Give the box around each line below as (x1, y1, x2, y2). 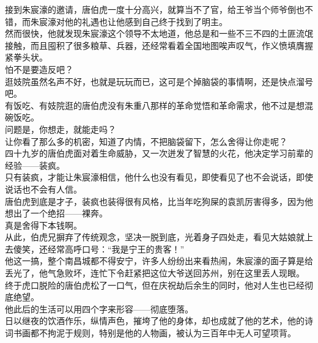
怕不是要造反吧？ (5, 62, 73, 75)
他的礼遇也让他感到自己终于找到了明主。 (64, 15, 227, 28)
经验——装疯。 (5, 158, 65, 171)
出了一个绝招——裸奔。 (13, 207, 108, 219)
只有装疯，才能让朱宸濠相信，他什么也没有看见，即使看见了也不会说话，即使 (5, 171, 313, 183)
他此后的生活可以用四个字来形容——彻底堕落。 (5, 302, 193, 315)
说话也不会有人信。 (5, 182, 82, 195)
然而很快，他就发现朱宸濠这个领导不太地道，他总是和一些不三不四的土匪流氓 (5, 27, 313, 40)
